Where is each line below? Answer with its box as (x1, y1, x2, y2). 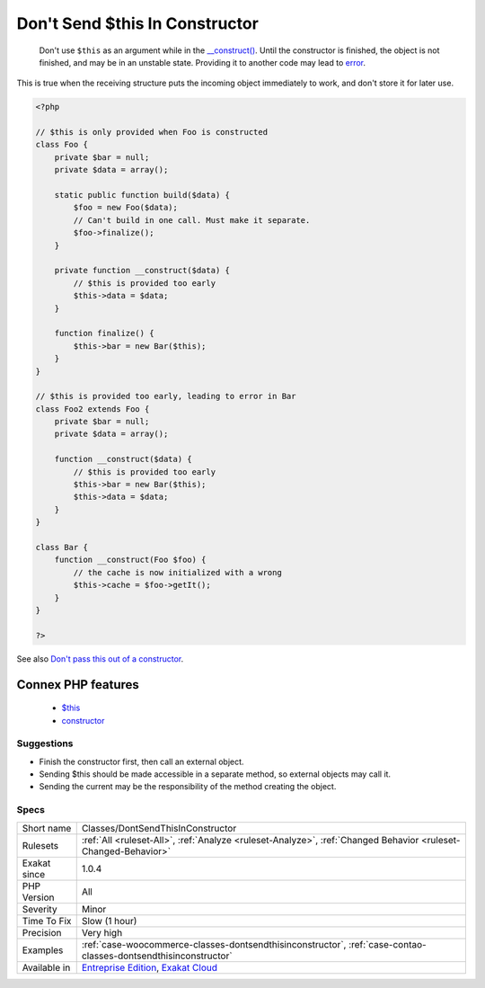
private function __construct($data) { (54, 265, 231, 276)
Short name (22, 822, 72, 834)
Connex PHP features (16, 677, 139, 692)
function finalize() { (54, 328, 154, 339)
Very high (81, 926, 123, 939)
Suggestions (16, 737, 74, 750)
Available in (22, 961, 71, 974)
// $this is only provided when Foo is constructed (35, 127, 269, 138)
